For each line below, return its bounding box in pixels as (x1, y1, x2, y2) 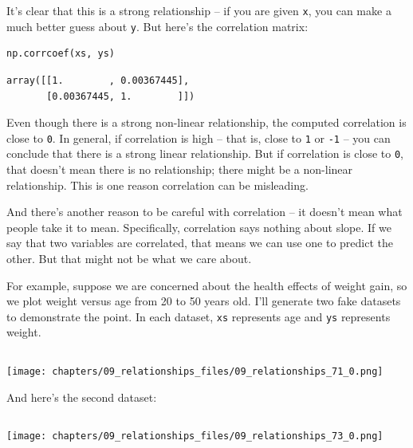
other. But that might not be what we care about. (6, 250, 252, 266)
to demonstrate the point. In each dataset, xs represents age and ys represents (6, 308, 391, 324)
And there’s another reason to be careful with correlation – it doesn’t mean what (6, 203, 403, 220)
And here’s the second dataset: (6, 388, 157, 405)
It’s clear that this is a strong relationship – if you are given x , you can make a (6, 2, 391, 18)
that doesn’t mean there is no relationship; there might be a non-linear (6, 161, 353, 177)
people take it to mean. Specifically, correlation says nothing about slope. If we (6, 218, 391, 235)
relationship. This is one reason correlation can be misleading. (6, 176, 309, 193)
